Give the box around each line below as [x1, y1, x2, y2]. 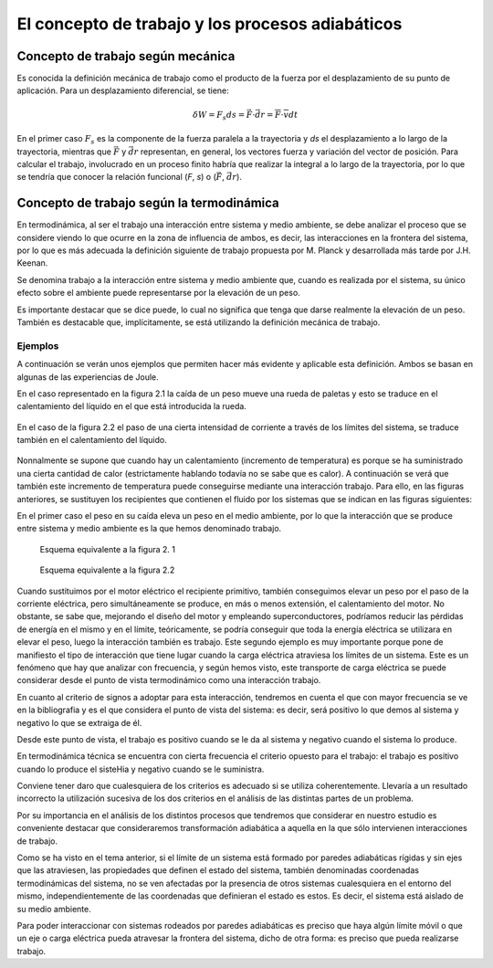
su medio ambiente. [16, 903, 91, 914]
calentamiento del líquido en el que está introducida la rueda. [16, 401, 246, 412]
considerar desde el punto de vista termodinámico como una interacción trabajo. [16, 675, 321, 686]
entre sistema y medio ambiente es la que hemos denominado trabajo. [16, 523, 282, 534]
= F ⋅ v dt [266, 110, 299, 120]
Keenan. [16, 258, 48, 268]
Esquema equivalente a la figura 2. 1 [39, 543, 176, 554]
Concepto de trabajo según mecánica [16, 48, 236, 64]
